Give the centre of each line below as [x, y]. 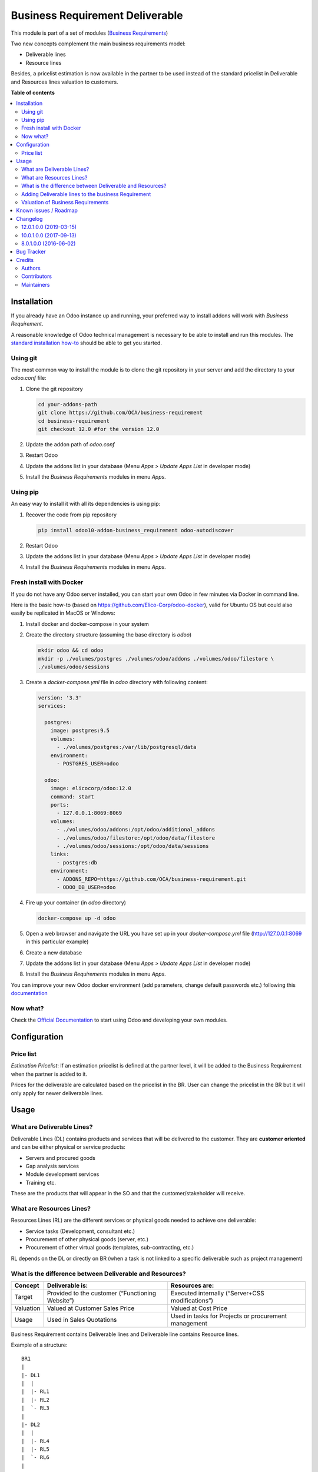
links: [60, 854]
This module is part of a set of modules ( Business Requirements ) [90, 33]
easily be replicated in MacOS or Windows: [63, 613]
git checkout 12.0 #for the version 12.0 [99, 429]
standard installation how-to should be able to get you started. [86, 343]
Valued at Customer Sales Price [91, 1308]
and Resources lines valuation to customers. [64, 82]
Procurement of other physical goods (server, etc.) [87, 1239]
